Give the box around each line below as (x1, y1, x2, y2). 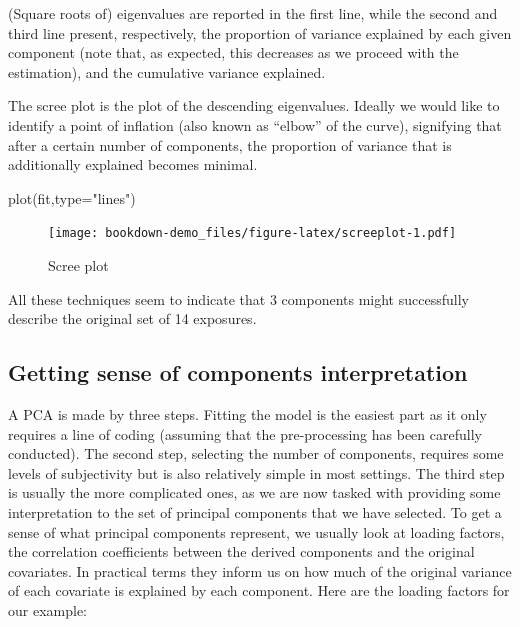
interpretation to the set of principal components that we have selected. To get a (8, 501, 502, 522)
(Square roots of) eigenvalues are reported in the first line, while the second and (8, 3, 498, 23)
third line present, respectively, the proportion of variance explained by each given (8, 22, 512, 43)
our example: (8, 599, 87, 620)
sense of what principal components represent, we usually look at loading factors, (8, 521, 505, 542)
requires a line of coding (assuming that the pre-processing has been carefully (8, 423, 482, 444)
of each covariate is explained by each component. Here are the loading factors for (8, 580, 510, 601)
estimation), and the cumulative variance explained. (8, 61, 326, 82)
